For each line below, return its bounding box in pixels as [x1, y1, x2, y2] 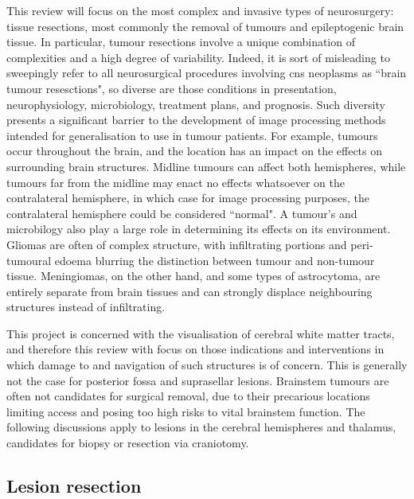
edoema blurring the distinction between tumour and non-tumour [54, 251, 375, 268]
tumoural [6, 251, 52, 268]
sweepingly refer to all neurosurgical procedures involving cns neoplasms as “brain [6, 64, 407, 81]
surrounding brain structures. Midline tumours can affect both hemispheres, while [6, 158, 406, 174]
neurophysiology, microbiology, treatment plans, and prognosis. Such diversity [6, 96, 385, 112]
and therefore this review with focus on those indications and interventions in [6, 341, 385, 357]
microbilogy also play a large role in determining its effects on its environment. [6, 220, 391, 237]
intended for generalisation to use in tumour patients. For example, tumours [6, 127, 378, 143]
